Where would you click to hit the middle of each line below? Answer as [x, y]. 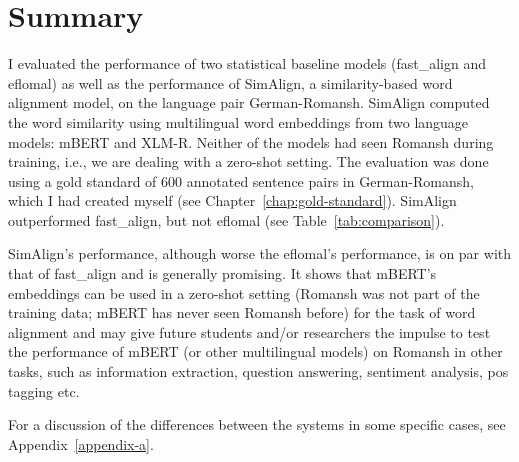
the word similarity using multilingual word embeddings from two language [238, 121]
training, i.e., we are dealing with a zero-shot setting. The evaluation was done [248, 161]
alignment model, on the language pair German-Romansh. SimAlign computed [249, 102]
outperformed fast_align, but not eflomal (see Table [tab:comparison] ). [226, 219]
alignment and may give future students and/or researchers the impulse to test [249, 331]
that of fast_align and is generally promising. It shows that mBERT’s [222, 273]
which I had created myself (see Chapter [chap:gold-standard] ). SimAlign [232, 200]
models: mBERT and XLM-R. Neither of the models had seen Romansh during [251, 141]
